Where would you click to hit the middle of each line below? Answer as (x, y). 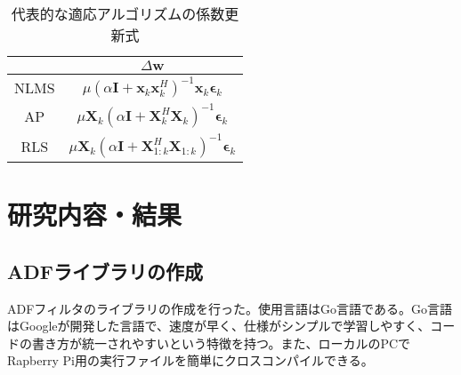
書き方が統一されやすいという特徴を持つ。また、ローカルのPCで (221, 343)
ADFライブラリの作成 (105, 271)
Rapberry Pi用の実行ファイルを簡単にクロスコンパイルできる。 (190, 360)
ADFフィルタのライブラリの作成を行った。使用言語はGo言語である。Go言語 (230, 308)
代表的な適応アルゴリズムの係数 (118, 14)
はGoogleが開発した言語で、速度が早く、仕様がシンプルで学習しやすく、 (219, 326)
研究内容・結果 (95, 215)
